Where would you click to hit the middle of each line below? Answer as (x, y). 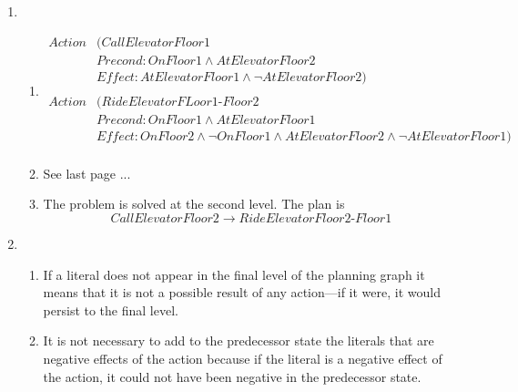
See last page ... (87, 173)
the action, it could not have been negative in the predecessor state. (232, 376)
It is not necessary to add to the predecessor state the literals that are (239, 340)
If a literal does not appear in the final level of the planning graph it (234, 274)
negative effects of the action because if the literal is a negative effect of (243, 358)
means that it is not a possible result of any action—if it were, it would (242, 292)
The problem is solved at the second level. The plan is (194, 204)
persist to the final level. (111, 309)
